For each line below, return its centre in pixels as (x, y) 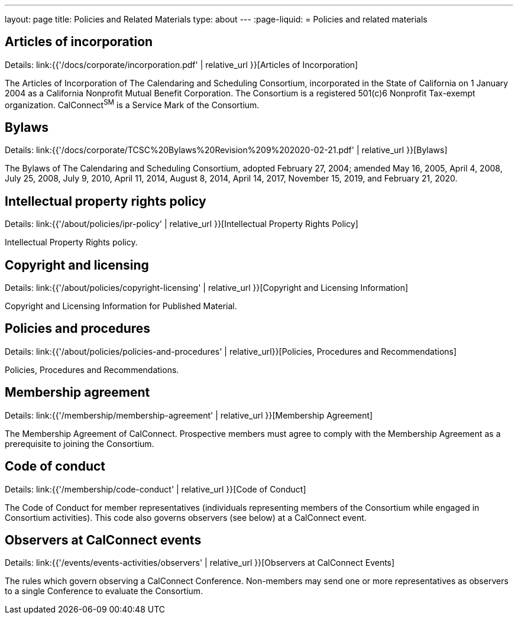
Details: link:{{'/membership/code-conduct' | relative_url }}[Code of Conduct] (156, 489)
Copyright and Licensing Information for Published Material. (121, 306)
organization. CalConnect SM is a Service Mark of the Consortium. (132, 104)
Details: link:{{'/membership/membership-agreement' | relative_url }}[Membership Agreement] (189, 415)
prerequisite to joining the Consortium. (80, 443)
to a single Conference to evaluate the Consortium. (104, 591)
